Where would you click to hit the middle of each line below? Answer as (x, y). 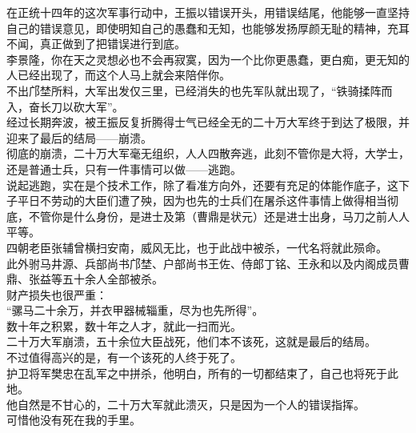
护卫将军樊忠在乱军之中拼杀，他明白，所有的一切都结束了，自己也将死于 (197, 373)
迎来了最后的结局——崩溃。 (79, 137)
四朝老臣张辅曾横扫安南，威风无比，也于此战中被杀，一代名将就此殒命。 (197, 247)
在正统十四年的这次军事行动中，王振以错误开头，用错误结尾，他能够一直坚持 (208, 12)
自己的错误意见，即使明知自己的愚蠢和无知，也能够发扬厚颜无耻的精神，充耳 (208, 28)
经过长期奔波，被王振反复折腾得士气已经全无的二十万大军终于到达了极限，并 (208, 122)
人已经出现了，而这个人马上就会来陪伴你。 (118, 75)
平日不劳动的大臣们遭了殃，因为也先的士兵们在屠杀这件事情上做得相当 (202, 200)
